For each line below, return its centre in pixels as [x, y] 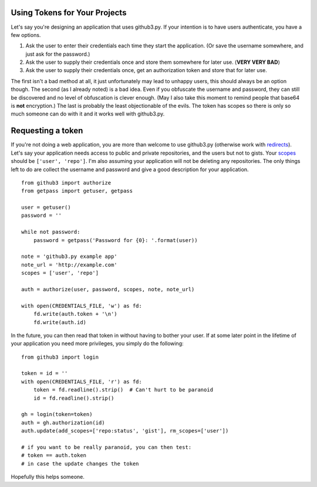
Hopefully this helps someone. [48, 477]
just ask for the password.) [58, 54]
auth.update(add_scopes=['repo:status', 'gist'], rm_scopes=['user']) [125, 431]
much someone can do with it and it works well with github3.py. [88, 114]
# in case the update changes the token [80, 464]
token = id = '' [45, 373]
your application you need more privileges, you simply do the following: [97, 343]
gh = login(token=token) [57, 414]
